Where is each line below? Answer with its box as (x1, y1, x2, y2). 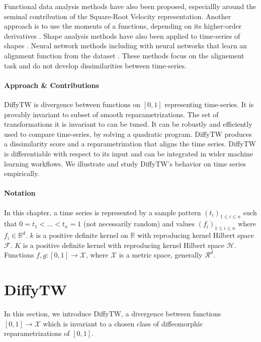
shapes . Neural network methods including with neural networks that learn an (4, 40, 247, 51)
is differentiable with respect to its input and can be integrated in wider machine (4, 148, 253, 158)
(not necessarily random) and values (83, 218, 195, 229)
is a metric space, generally (119, 249, 203, 260)
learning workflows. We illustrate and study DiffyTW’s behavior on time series (4, 158, 246, 168)
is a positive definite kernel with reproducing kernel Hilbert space (23, 239, 224, 250)
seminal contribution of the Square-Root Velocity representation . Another (4, 11, 231, 21)
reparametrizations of (4, 328, 70, 338)
